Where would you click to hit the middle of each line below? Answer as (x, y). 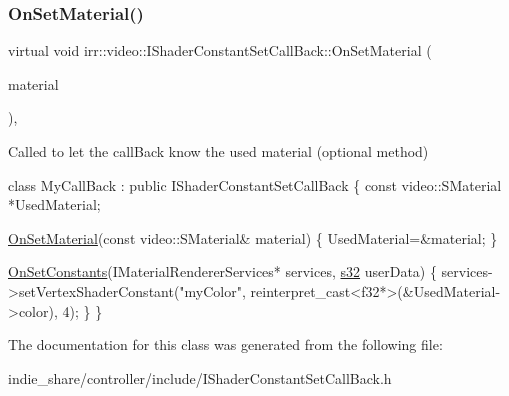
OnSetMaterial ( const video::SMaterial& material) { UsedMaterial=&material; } (253, 237)
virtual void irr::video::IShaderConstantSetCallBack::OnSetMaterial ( (220, 50)
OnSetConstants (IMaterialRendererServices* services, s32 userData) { (222, 271)
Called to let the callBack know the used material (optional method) (218, 151)
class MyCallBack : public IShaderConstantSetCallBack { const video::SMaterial (255, 184)
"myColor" (210, 290)
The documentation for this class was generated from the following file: (225, 344)
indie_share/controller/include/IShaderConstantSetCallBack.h (200, 377)
